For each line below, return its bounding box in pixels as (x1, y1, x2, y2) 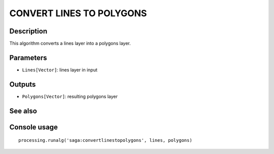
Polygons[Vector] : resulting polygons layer (22, 93, 118, 99)
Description (9, 27, 48, 35)
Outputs (9, 80, 36, 89)
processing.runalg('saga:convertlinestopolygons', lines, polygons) (18, 137, 192, 143)
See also (9, 106, 38, 115)
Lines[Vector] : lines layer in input (22, 66, 97, 73)
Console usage (9, 123, 58, 131)
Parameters (9, 53, 47, 62)
